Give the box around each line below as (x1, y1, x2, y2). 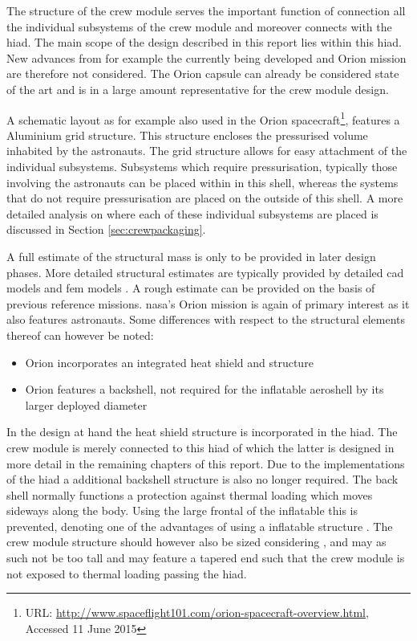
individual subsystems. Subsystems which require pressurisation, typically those (6, 158, 398, 174)
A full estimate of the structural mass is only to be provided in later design (6, 247, 376, 264)
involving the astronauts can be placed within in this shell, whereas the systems (6, 174, 399, 190)
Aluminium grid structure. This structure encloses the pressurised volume (6, 126, 368, 143)
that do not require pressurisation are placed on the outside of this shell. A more (6, 190, 403, 206)
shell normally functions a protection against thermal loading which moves (6, 486, 373, 503)
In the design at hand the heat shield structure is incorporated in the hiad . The (6, 423, 398, 440)
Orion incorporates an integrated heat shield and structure (25, 353, 314, 370)
